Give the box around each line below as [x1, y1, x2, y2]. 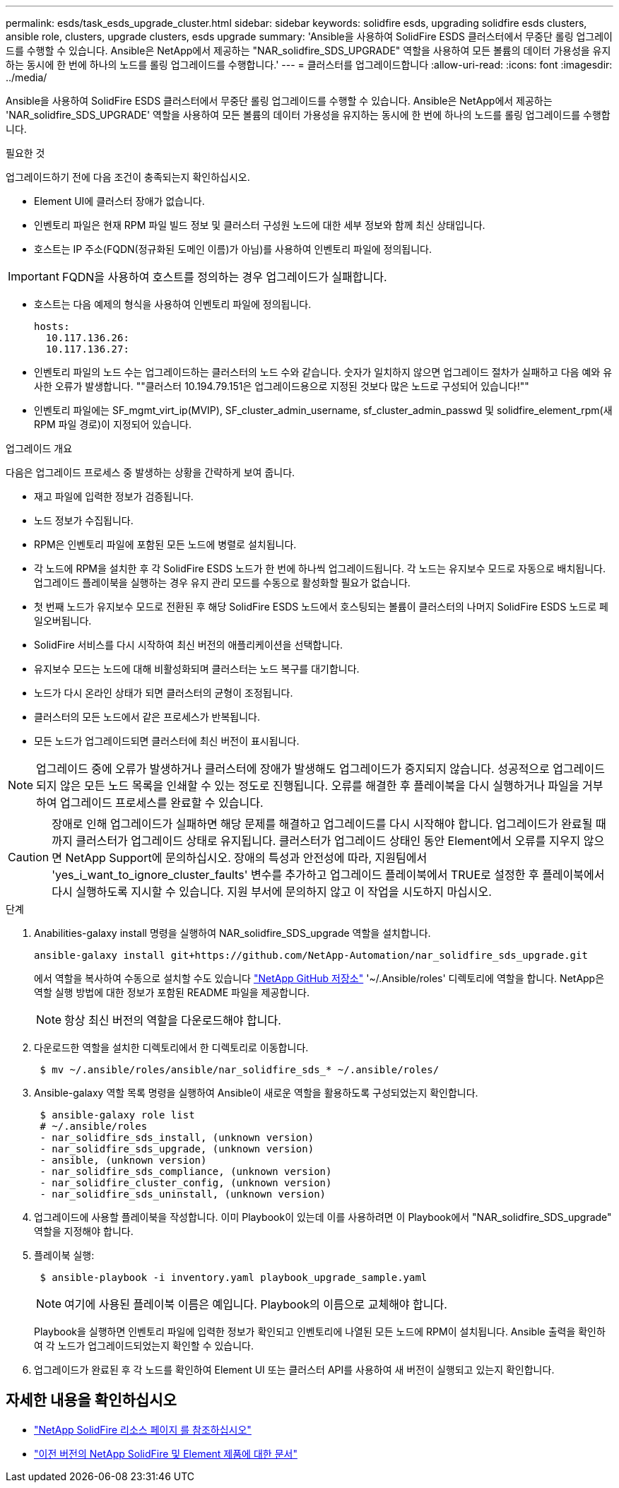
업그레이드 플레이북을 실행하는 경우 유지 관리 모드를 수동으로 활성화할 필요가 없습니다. [34, 577, 411, 589]
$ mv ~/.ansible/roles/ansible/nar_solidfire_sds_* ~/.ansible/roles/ [40, 1064, 440, 1075]
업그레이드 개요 [6, 442, 73, 454]
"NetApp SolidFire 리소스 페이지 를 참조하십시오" [34, 1423, 252, 1436]
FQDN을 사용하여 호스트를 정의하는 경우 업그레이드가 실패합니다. [61, 270, 387, 284]
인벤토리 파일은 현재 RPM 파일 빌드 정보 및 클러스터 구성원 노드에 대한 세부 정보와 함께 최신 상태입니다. [34, 219, 485, 231]
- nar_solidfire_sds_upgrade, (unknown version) [40, 1143, 314, 1155]
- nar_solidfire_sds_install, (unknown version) [40, 1132, 314, 1143]
